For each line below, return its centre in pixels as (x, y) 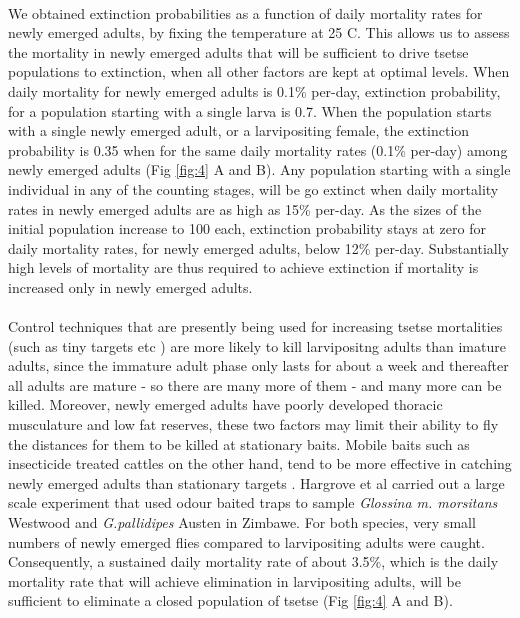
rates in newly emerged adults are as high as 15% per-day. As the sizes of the (245, 208)
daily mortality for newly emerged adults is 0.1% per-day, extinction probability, (254, 90)
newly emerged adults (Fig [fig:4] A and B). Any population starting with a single (259, 169)
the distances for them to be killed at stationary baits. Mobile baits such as (239, 443)
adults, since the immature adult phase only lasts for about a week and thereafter (258, 365)
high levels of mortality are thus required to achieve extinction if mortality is (243, 267)
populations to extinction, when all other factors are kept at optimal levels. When (259, 71)
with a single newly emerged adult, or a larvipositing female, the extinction (239, 130)
